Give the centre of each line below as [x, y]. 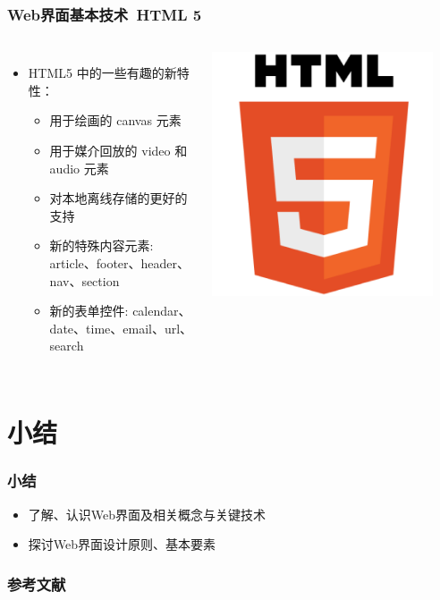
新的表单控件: [89, 311]
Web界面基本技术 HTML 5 [105, 14]
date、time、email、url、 [121, 328]
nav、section [85, 280]
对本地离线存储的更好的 [118, 198]
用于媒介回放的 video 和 [118, 150]
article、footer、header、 [120, 262]
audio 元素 [79, 168]
